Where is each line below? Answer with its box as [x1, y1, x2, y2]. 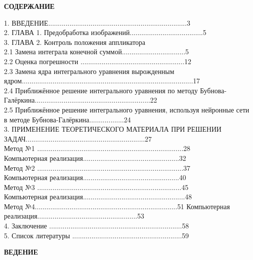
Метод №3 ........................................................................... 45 [4, 182, 189, 192]
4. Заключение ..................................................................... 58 [4, 221, 189, 231]
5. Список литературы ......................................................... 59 [4, 230, 189, 240]
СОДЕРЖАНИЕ [4, 1, 55, 11]
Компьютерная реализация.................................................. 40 [4, 172, 186, 183]
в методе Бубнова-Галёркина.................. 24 [4, 114, 131, 124]
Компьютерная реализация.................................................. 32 [4, 152, 186, 163]
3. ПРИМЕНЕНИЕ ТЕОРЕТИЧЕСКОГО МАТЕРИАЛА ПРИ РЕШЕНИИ [4, 124, 222, 134]
